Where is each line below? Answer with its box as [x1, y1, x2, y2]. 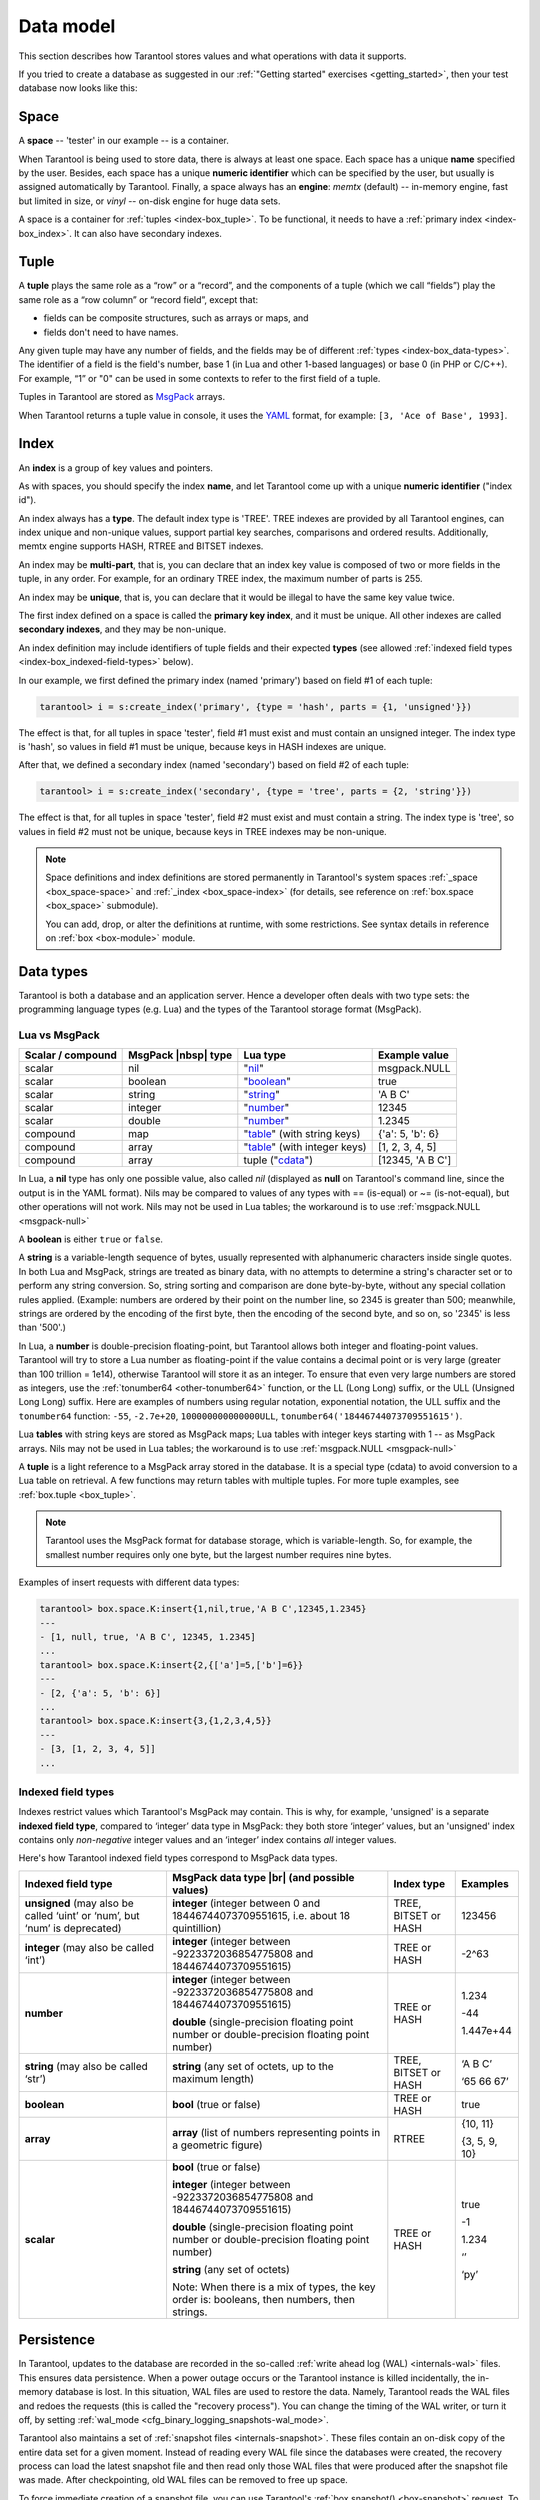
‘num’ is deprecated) [24, 1921, 122, 1935]
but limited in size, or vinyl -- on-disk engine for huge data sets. [18, 195, 281, 207]
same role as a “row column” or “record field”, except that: [18, 293, 259, 305]
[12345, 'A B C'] [377, 1153, 452, 1167]
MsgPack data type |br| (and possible [171, 1870, 355, 1884]
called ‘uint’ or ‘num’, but [24, 1908, 140, 1922]
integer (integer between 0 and [171, 1896, 321, 1910]
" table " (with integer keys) [243, 1140, 367, 1154]
